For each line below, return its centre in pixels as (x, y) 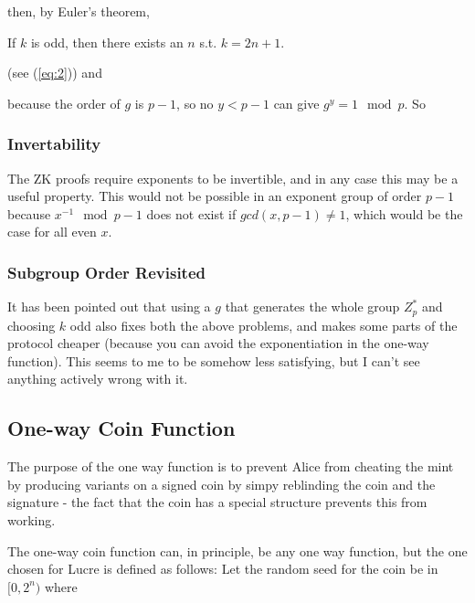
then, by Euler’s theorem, (79, 11)
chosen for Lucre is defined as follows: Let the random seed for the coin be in (223, 569)
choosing (32, 325)
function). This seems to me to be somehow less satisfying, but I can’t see (214, 360)
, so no (195, 103)
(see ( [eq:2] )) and (55, 73)
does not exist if (191, 213)
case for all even (52, 232)
